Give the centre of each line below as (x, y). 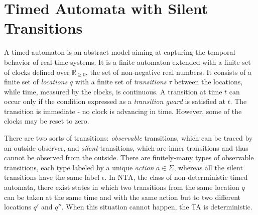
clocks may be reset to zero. (47, 121)
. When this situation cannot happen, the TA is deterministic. (157, 207)
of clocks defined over (37, 72)
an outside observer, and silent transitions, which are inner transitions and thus (126, 147)
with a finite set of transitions (121, 82)
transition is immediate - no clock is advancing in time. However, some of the (123, 111)
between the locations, (208, 82)
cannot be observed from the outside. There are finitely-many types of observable (129, 157)
